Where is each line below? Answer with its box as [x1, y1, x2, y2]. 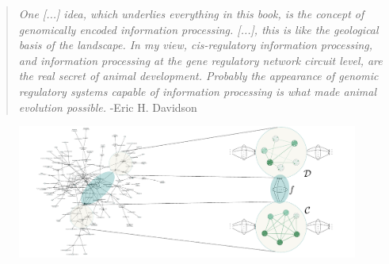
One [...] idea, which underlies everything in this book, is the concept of [18, 6, 364, 21]
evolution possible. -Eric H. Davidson [18, 98, 197, 115]
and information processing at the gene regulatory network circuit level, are [18, 52, 383, 68]
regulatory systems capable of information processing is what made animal [18, 82, 377, 99]
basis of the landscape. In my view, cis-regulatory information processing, [18, 36, 373, 53]
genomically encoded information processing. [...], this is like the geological [18, 21, 379, 37]
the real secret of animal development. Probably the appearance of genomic [18, 67, 379, 84]
